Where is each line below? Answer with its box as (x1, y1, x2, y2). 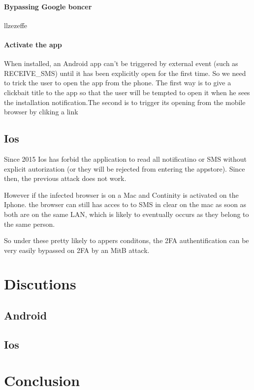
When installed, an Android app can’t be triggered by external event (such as (4, 58, 238, 69)
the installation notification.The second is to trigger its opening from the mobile (4, 97, 246, 107)
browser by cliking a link (4, 106, 78, 117)
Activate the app (4, 39, 62, 49)
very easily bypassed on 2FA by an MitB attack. (4, 245, 150, 255)
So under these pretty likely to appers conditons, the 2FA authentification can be (4, 235, 249, 246)
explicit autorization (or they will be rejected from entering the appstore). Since (4, 163, 245, 174)
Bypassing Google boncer (4, 1, 92, 11)
